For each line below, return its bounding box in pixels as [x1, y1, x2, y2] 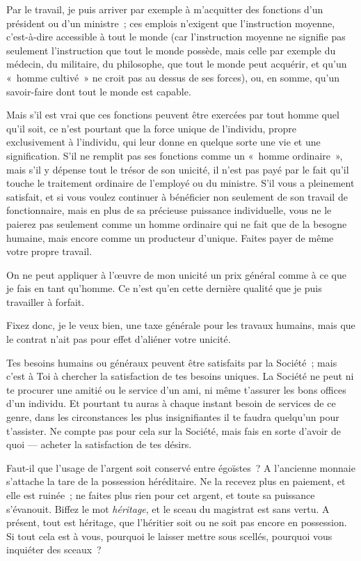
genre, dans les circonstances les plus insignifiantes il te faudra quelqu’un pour [6, 410, 339, 424]
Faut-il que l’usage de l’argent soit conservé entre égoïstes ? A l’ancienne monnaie [6, 460, 355, 475]
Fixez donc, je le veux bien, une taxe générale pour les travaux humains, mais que [6, 318, 355, 332]
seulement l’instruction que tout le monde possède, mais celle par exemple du [6, 43, 336, 57]
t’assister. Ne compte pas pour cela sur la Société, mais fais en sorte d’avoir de [6, 423, 342, 438]
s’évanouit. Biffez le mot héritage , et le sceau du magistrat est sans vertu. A [6, 501, 330, 516]
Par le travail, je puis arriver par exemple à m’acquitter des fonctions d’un [6, 2, 323, 16]
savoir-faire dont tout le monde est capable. [6, 84, 191, 98]
